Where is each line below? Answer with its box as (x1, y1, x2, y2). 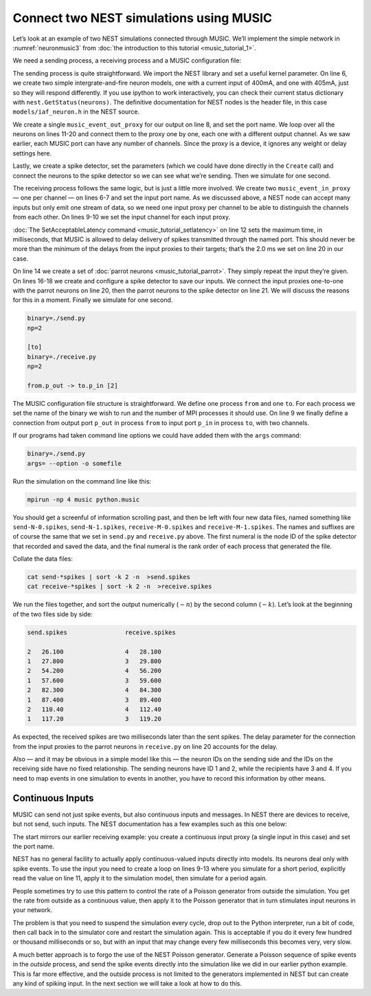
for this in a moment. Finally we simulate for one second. (12, 296, 173, 304)
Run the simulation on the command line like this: (12, 477, 151, 485)
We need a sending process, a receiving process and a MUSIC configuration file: (12, 56, 242, 65)
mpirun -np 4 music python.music (27, 495, 140, 504)
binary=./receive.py (27, 353, 96, 360)
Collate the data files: (12, 554, 74, 563)
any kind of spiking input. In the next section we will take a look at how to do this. (12, 979, 242, 988)
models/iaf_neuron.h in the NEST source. (12, 107, 140, 116)
